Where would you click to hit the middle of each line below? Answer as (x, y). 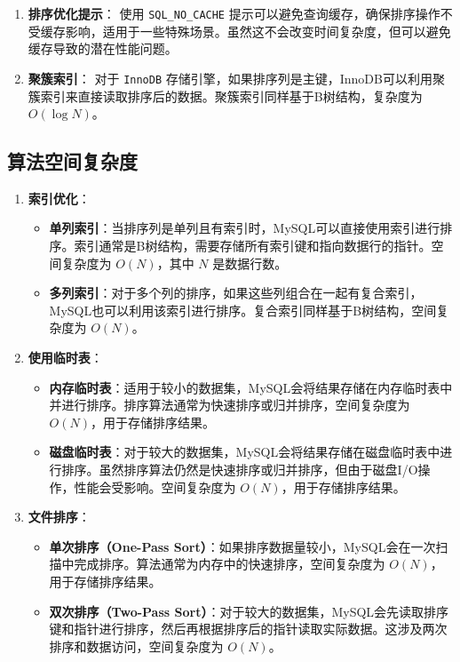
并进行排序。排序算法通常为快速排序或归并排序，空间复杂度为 (230, 405)
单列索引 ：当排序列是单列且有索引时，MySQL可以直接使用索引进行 (245, 228)
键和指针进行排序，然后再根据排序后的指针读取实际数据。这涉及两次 (248, 629)
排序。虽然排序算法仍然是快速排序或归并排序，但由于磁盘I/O (240, 470)
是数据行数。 (250, 263)
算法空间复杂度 (72, 161)
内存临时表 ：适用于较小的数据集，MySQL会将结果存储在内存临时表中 (251, 387)
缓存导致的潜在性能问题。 (103, 48)
